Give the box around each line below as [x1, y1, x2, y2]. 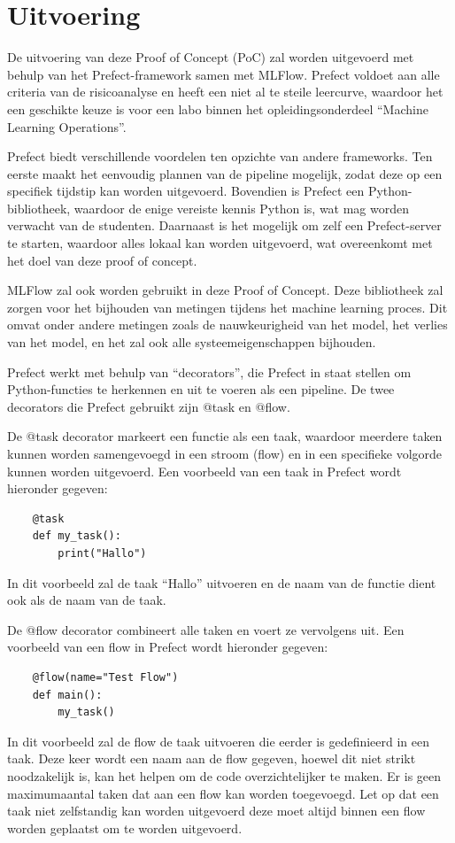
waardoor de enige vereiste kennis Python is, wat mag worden [73, 198, 410, 217]
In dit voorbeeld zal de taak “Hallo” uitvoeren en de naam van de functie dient [7, 573, 436, 592]
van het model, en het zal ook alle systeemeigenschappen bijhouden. [7, 333, 376, 352]
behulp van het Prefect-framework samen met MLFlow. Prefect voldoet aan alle [7, 65, 440, 83]
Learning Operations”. [7, 117, 127, 135]
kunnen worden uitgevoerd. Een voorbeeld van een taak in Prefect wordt [7, 461, 402, 480]
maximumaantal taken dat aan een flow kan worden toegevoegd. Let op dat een [7, 784, 439, 802]
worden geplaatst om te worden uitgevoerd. [7, 818, 243, 837]
